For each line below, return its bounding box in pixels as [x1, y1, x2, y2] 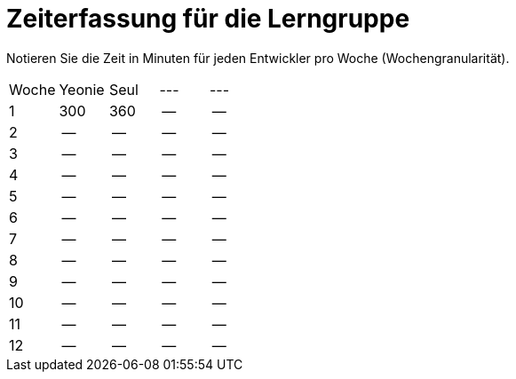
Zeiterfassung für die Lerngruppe [6, 4, 410, 34]
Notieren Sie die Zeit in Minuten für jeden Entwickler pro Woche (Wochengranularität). [6, 50, 510, 66]
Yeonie [59, 80, 105, 99]
